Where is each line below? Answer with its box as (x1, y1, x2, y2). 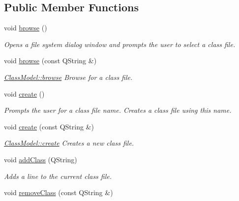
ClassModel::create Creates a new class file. (4, 138, 134, 148)
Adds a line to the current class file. (4, 171, 112, 181)
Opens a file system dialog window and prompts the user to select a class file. (4, 39, 236, 49)
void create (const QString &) (4, 121, 94, 131)
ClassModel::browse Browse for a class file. (4, 72, 133, 82)
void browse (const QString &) (4, 55, 97, 66)
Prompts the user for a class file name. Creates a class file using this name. (4, 105, 232, 115)
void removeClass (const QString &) (4, 187, 113, 198)
